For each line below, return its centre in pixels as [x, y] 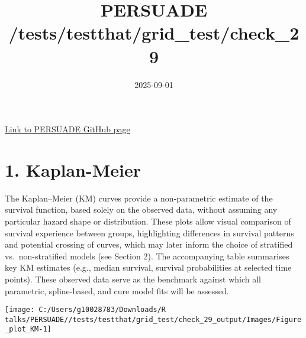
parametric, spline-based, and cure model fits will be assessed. [117, 290]
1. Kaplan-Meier [73, 169]
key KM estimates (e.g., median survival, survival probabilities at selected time [148, 267]
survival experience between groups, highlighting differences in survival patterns [149, 233]
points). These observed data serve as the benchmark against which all [133, 279]
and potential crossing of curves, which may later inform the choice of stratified [149, 244]
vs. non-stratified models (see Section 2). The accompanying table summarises [147, 256]
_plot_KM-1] [28, 329]
